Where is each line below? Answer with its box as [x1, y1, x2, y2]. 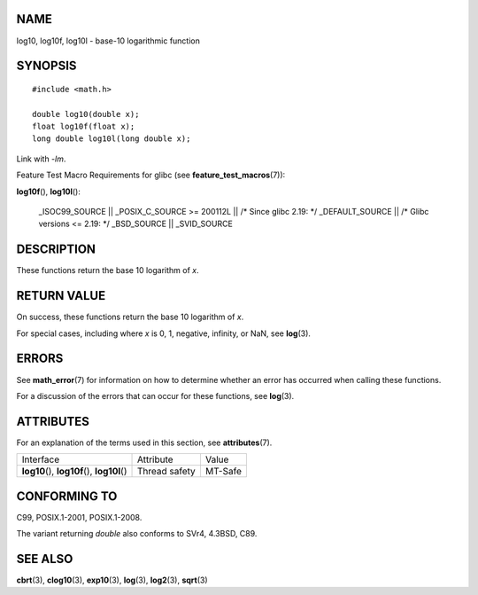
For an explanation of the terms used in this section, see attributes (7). [16, 437, 273, 448]
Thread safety [136, 466, 197, 478]
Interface [21, 453, 60, 466]
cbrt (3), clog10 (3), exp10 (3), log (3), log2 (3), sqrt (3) [16, 575, 208, 585]
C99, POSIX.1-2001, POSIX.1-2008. [16, 512, 143, 522]
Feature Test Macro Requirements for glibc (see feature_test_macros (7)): [16, 169, 286, 181]
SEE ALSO [16, 551, 73, 567]
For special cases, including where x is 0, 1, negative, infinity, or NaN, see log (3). [16, 328, 312, 339]
